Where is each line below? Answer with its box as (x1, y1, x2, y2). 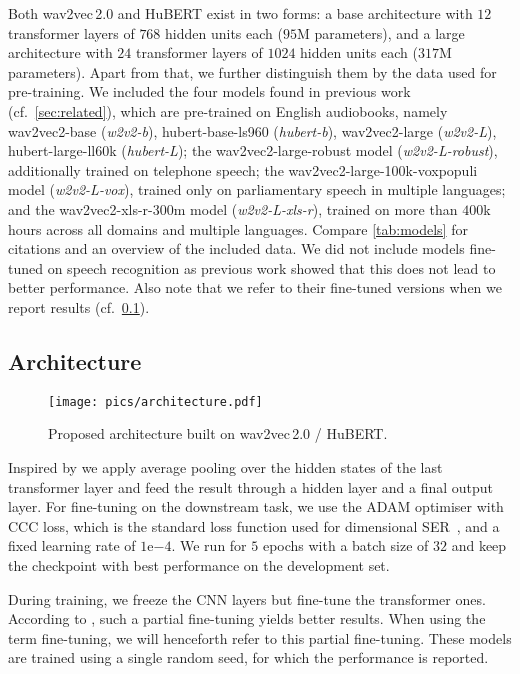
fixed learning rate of (8, 535, 136, 556)
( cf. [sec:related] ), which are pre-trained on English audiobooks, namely (8, 100, 448, 121)
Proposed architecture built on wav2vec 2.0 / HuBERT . (48, 423, 388, 444)
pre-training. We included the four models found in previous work (8, 81, 411, 102)
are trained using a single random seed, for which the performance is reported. (8, 647, 489, 668)
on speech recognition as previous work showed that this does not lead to (47, 257, 496, 278)
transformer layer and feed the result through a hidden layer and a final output (8, 476, 494, 497)
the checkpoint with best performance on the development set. (8, 554, 390, 575)
